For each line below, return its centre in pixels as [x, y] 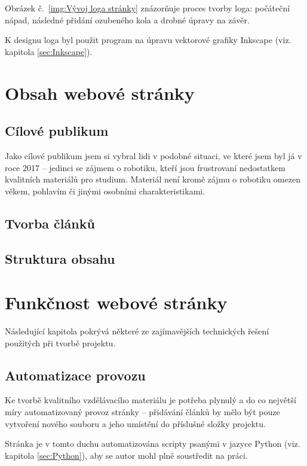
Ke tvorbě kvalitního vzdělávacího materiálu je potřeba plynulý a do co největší [151, 400]
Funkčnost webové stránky [116, 302]
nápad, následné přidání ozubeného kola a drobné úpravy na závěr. [127, 19]
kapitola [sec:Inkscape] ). [49, 51]
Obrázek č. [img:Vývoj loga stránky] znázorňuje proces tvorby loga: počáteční [148, 8]
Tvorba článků [50, 223]
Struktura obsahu [60, 258]
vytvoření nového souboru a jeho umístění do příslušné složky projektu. [135, 423]
